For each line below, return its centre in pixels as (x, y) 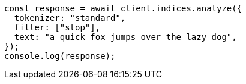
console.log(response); (60, 56)
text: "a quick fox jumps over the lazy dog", (125, 37)
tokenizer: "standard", (70, 18)
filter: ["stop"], (57, 27)
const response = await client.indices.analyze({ (123, 8)
